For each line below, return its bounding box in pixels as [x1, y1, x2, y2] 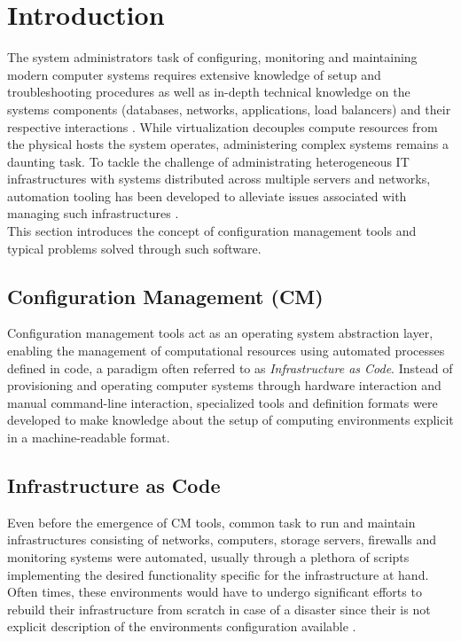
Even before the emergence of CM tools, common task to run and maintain [7, 512, 416, 531]
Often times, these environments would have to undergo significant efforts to [7, 582, 422, 601]
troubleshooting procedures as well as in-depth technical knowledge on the [7, 82, 410, 101]
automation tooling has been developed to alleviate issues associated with [7, 186, 407, 205]
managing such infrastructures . [7, 204, 179, 223]
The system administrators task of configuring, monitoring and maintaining [7, 48, 418, 66]
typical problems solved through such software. [7, 238, 262, 257]
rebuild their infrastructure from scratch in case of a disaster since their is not [7, 599, 431, 618]
